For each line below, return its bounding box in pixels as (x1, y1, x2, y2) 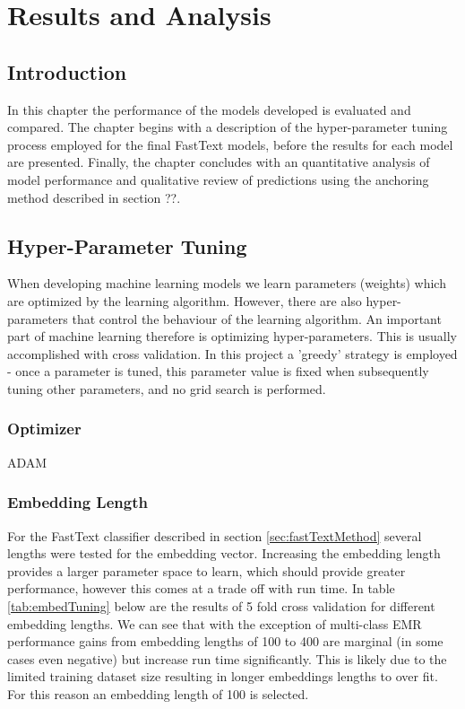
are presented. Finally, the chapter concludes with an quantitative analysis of (7, 153, 430, 171)
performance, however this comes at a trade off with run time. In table (7, 579, 395, 598)
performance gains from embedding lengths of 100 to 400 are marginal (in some (7, 632, 443, 651)
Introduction (7, 57, 127, 85)
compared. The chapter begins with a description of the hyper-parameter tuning (7, 118, 448, 136)
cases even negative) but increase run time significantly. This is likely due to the (7, 649, 447, 668)
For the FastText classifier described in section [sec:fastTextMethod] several (7, 526, 422, 545)
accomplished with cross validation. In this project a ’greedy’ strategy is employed (7, 344, 458, 363)
